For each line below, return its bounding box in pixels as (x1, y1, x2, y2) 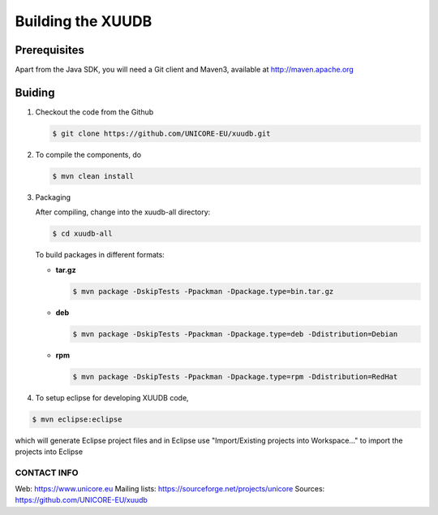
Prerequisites (15, 43, 84, 57)
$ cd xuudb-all (52, 229, 113, 239)
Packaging (35, 192, 71, 202)
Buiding (15, 85, 55, 99)
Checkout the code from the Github (35, 106, 154, 117)
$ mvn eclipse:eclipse (32, 414, 122, 424)
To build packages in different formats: (35, 250, 165, 260)
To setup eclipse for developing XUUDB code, (35, 392, 190, 402)
